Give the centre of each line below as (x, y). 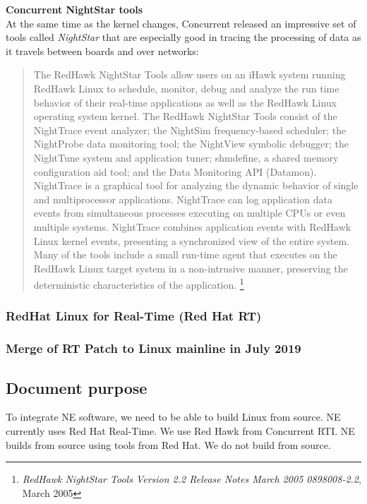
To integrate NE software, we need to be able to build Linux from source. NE (173, 417)
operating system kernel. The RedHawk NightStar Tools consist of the (185, 116)
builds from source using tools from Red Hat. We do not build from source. (168, 444)
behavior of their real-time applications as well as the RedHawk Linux (185, 102)
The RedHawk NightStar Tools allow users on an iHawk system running (189, 74)
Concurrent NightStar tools (74, 9)
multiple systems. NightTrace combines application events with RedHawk (192, 226)
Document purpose (77, 387)
